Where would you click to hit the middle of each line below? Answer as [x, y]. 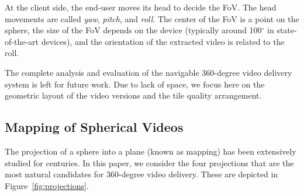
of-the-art [22, 41]
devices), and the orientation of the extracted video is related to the [163, 41]
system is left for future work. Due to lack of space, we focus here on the [135, 84]
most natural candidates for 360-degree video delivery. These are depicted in [141, 174]
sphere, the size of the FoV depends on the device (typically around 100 [133, 30]
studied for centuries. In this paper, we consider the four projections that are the [149, 162]
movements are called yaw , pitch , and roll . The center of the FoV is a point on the [152, 18]
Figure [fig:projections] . [47, 185]
